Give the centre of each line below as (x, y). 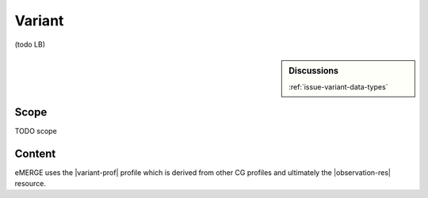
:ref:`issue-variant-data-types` (338, 87)
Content (35, 153)
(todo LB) (30, 44)
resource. (31, 183)
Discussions (313, 70)
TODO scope (36, 131)
